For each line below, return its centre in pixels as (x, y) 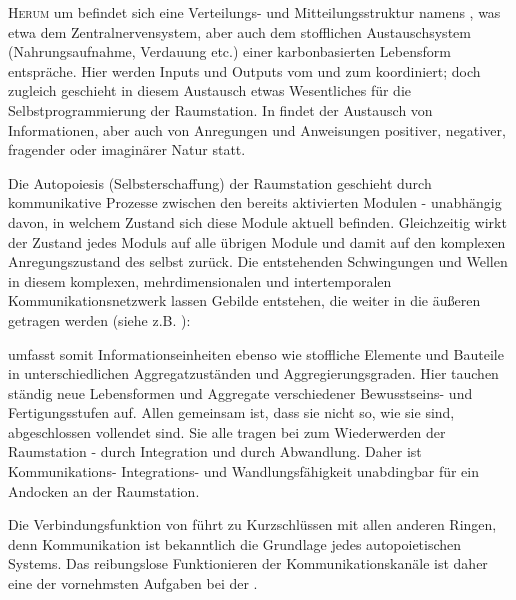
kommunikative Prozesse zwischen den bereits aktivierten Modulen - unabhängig (255, 202)
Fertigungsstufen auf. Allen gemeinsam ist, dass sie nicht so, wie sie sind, (231, 412)
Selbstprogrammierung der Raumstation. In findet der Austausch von (220, 109)
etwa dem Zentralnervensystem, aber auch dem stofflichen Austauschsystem (239, 31)
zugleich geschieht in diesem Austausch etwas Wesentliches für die (210, 90)
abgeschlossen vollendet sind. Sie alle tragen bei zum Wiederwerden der (227, 431)
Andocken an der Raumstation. (104, 490)
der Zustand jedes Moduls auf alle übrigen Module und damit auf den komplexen (257, 241)
